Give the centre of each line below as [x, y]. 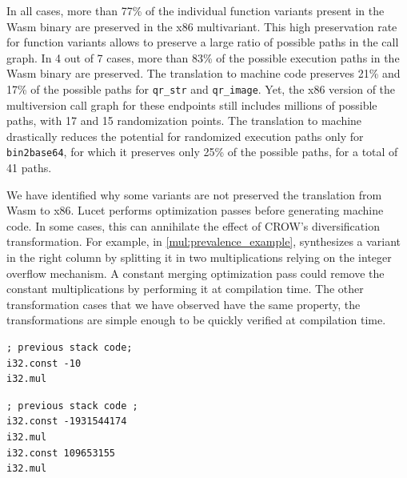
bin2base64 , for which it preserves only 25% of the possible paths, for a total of [202, 152]
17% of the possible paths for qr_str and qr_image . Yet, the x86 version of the [201, 88]
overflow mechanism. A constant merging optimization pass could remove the [196, 273]
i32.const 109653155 [61, 453]
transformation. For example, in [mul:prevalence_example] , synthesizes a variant [204, 241]
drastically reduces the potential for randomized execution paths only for [185, 136]
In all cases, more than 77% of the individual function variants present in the [196, 10]
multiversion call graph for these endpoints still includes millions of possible [192, 104]
